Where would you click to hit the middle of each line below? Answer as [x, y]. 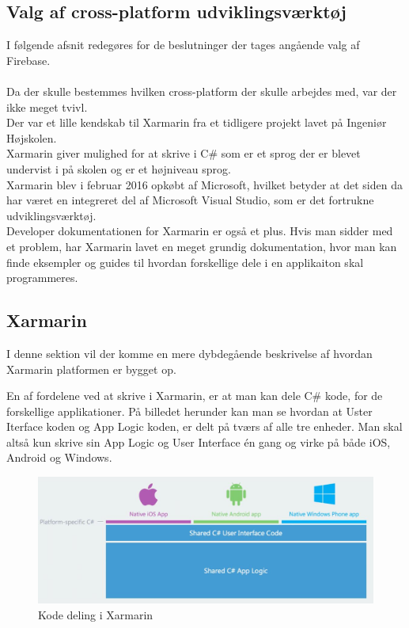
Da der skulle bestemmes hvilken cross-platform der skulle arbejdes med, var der [202, 91]
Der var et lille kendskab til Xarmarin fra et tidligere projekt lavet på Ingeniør [197, 122]
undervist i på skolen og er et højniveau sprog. [119, 168]
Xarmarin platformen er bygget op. [91, 369]
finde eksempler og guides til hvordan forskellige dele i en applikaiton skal [185, 262]
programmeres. [42, 278]
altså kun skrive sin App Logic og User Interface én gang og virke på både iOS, [199, 442]
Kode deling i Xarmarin [96, 614]
